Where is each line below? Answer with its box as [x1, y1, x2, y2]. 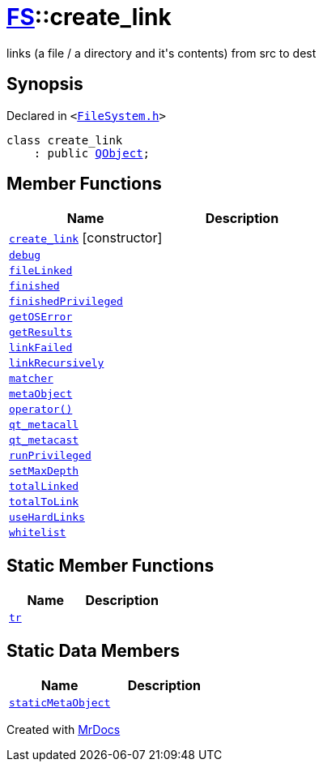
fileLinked [9, 264, 73, 277]
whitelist [9, 526, 66, 539]
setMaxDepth [9, 465, 79, 478]
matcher [9, 372, 53, 385]
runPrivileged [9, 449, 91, 462]
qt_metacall [9, 418, 79, 431]
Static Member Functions [6, 555, 215, 576]
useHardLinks [9, 511, 85, 524]
